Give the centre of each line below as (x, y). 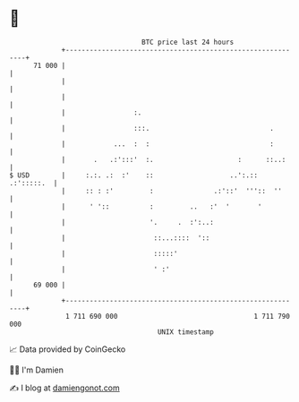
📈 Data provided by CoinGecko (68, 349)
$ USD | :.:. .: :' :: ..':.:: (133, 175)
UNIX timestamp (186, 332)
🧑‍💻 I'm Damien (37, 370)
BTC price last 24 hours (188, 42)
